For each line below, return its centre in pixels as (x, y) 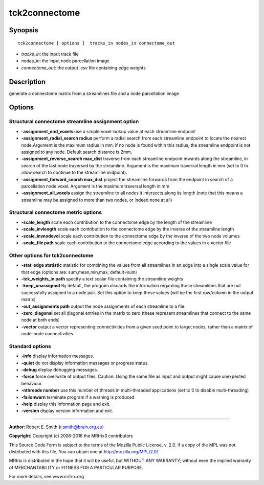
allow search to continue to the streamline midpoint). (74, 173)
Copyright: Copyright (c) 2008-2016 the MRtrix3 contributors (71, 436)
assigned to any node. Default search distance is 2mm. (77, 152)
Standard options (30, 346)
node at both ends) (40, 320)
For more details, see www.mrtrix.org (46, 477)
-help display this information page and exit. (66, 404)
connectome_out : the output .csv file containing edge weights (84, 68)
